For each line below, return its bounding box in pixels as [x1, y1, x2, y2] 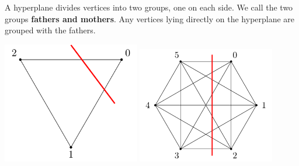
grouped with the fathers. [5, 24, 96, 36]
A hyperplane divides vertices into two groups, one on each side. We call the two [5, 1, 293, 13]
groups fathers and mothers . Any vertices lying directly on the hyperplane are [5, 12, 295, 25]
